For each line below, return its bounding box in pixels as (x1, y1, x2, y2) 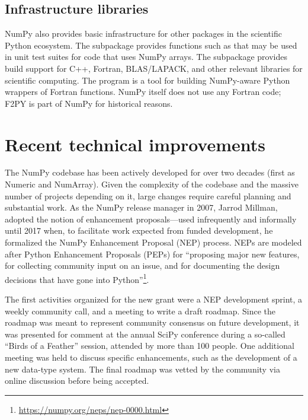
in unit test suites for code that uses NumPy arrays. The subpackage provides (5, 50, 287, 63)
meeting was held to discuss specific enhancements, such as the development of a (5, 351, 297, 364)
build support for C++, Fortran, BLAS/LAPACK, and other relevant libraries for (5, 62, 303, 74)
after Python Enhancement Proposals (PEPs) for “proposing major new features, (5, 247, 300, 260)
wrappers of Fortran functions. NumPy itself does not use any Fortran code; (5, 85, 281, 98)
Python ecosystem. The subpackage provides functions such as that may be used (5, 39, 297, 51)
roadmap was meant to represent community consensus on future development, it (5, 316, 300, 329)
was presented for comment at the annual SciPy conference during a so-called (5, 327, 285, 340)
